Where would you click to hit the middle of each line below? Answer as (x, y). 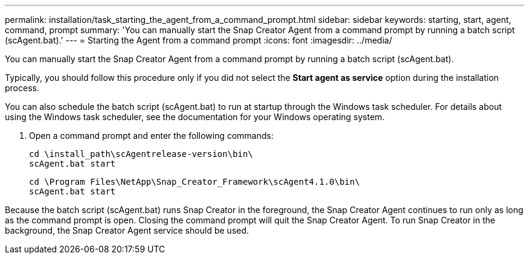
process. (22, 88)
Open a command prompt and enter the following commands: (151, 136)
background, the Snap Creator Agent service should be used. (127, 230)
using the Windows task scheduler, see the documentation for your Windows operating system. (195, 117)
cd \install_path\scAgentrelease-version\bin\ (141, 154)
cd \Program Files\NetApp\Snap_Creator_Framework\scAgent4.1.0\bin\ (194, 182)
